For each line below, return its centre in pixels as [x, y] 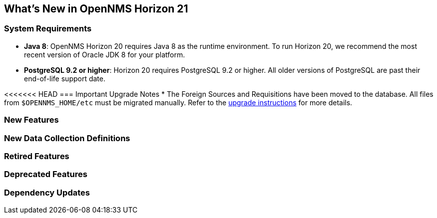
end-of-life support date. [65, 78]
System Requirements [48, 29]
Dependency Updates [47, 192]
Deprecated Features [46, 174]
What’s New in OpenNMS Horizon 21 [96, 9]
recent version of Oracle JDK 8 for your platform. [105, 54]
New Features [31, 120]
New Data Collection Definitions [67, 138]
